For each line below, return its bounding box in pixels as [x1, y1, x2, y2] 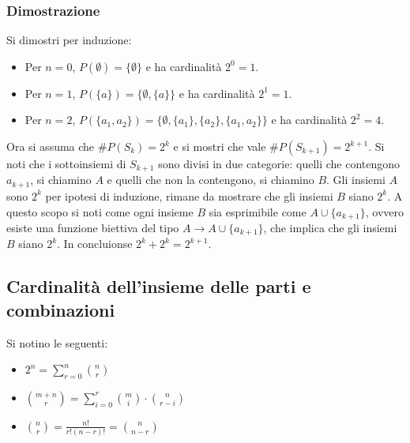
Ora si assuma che [6, 138, 95, 154]
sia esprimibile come [209, 203, 307, 220]
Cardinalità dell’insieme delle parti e [6, 274, 311, 298]
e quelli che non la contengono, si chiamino [107, 171, 314, 188]
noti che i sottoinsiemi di [6, 156, 126, 171]
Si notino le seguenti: [6, 334, 108, 351]
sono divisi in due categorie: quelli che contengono [158, 156, 401, 171]
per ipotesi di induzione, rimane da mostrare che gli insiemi [45, 187, 333, 204]
